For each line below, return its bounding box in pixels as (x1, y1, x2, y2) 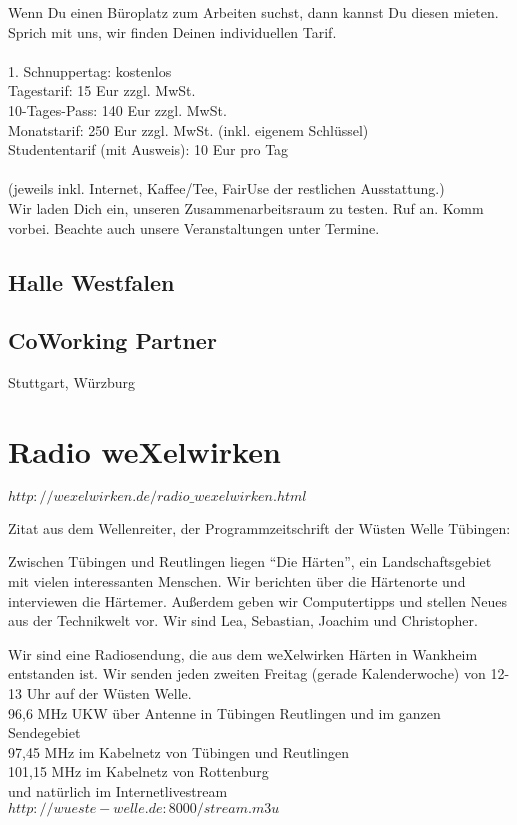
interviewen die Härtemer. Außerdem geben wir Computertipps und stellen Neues (8, 590, 507, 611)
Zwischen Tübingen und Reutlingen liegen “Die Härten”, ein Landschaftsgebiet (8, 551, 492, 572)
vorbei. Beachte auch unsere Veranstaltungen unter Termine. (8, 217, 380, 238)
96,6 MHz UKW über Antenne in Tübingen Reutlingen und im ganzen (8, 702, 441, 723)
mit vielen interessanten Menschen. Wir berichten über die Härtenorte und (8, 571, 466, 592)
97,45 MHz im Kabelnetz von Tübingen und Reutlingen (8, 741, 349, 762)
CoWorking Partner (8, 325, 217, 356)
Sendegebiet (8, 722, 81, 743)
